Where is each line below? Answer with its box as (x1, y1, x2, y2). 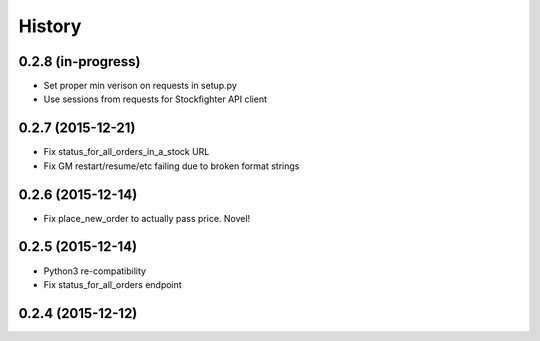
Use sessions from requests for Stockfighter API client (43, 93, 268, 105)
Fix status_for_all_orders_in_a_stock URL (43, 146, 210, 158)
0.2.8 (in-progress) (18, 53, 141, 70)
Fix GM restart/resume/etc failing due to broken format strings (43, 160, 300, 172)
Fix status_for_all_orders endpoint (43, 278, 182, 290)
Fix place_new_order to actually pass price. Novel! (43, 212, 251, 224)
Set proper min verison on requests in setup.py (43, 80, 237, 92)
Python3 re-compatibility (43, 265, 147, 277)
